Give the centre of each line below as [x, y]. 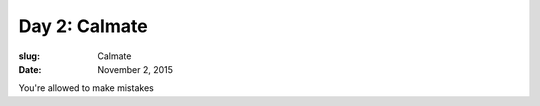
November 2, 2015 [135, 69]
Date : [30, 69]
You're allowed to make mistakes [86, 88]
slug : [29, 56]
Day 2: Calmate [83, 26]
